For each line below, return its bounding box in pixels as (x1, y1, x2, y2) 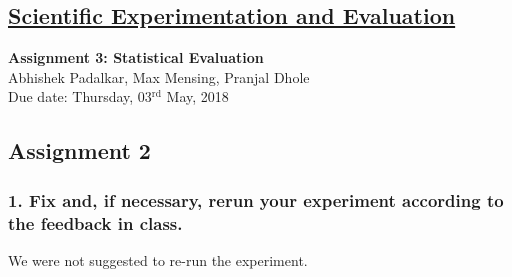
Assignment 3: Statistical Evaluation (8, 47, 264, 68)
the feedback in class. (8, 210, 183, 235)
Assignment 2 (8, 135, 151, 166)
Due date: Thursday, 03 (8, 86, 152, 107)
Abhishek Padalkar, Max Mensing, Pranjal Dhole (8, 66, 310, 87)
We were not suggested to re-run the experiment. (8, 249, 308, 270)
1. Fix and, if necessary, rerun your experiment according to (8, 187, 504, 212)
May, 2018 (166, 86, 229, 107)
